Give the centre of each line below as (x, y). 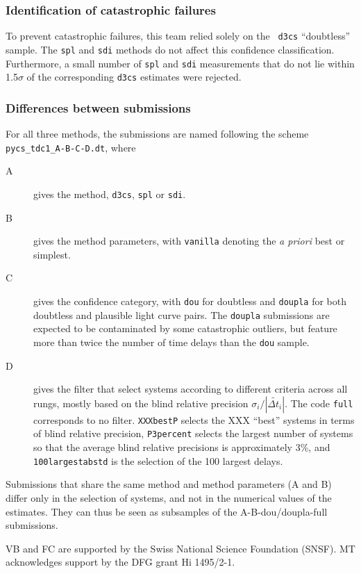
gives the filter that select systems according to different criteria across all (191, 389)
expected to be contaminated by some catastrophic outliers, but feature (185, 328)
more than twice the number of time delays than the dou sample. (171, 342)
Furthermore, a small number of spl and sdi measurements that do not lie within (180, 63)
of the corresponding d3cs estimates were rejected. (134, 77)
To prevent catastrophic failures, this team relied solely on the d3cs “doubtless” (178, 36)
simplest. (52, 254)
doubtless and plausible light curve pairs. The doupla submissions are (182, 314)
